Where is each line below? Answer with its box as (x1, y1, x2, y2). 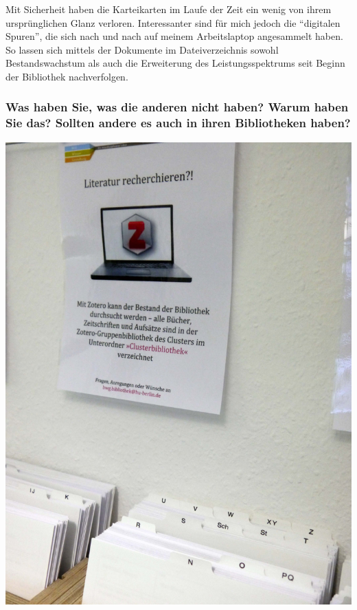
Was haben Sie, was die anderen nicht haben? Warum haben (5, 98, 349, 116)
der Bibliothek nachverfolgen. (5, 69, 128, 83)
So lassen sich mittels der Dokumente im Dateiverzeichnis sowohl (5, 42, 279, 56)
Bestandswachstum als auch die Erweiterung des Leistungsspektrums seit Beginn (5, 56, 345, 70)
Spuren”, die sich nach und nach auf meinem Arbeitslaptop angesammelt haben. (5, 29, 343, 43)
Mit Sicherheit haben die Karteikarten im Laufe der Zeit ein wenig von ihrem (5, 2, 332, 16)
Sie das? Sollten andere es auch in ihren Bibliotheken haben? (5, 114, 351, 131)
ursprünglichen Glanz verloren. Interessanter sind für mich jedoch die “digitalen (5, 15, 341, 30)
